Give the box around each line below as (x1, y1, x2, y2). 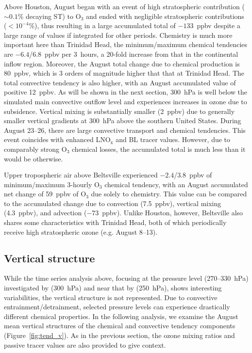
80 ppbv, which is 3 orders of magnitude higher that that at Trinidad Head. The (4, 68, 245, 78)
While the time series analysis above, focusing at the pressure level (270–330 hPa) (4, 273, 249, 283)
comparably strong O (4, 144, 67, 154)
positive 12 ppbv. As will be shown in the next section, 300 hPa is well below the (4, 87, 248, 97)
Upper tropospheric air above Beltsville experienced (4, 170, 158, 180)
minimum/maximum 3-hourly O (4, 179, 100, 189)
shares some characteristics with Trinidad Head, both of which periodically (4, 217, 227, 227)
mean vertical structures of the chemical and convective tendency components (4, 321, 235, 331)
